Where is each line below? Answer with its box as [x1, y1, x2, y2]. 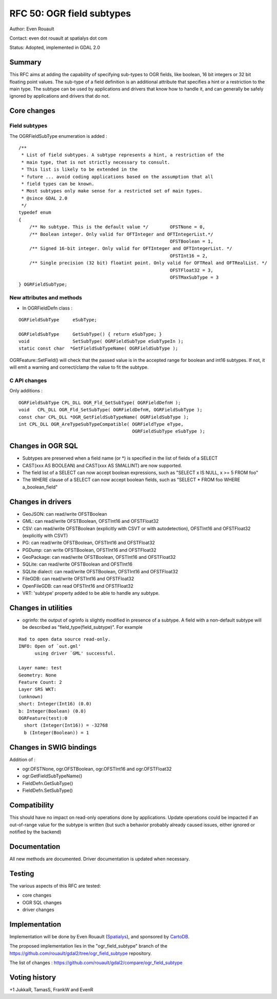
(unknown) [18, 694, 43, 699]
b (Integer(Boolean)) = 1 [24, 730, 89, 735]
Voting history [9, 973, 56, 982]
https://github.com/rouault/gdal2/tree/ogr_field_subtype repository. [9, 950, 152, 956]
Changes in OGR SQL [9, 442, 78, 450]
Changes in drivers [9, 497, 72, 506]
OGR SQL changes [22, 899, 62, 905]
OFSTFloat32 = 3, [170, 267, 213, 273]
